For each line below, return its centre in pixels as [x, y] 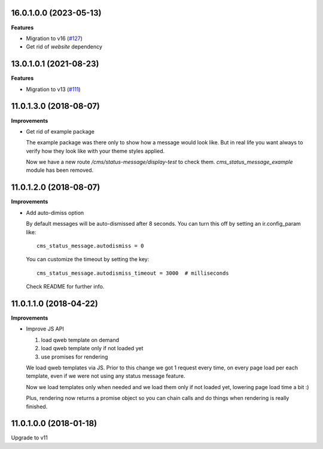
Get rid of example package [60, 131]
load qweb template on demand [80, 340]
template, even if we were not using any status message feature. [106, 376]
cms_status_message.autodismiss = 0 [90, 246]
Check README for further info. [65, 287]
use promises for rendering [74, 357]
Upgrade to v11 [29, 438]
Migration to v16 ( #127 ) [54, 38]
